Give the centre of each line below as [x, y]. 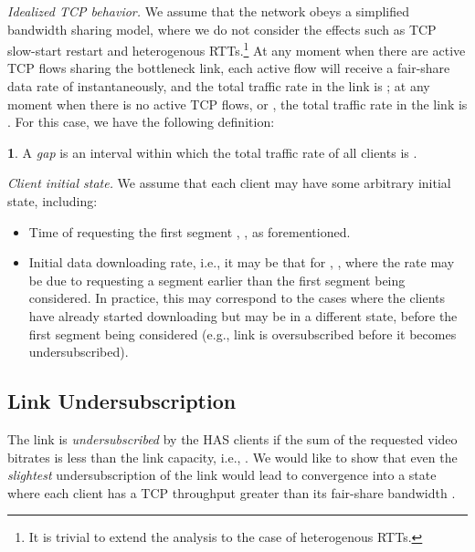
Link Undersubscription [122, 401]
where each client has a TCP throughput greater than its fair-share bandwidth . [232, 492]
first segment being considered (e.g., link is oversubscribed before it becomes [243, 333]
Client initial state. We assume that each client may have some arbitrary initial [229, 183]
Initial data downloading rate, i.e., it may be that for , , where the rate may [242, 262]
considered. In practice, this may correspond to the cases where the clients [237, 298]
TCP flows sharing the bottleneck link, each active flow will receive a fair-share [229, 68]
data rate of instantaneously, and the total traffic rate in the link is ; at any [219, 86]
